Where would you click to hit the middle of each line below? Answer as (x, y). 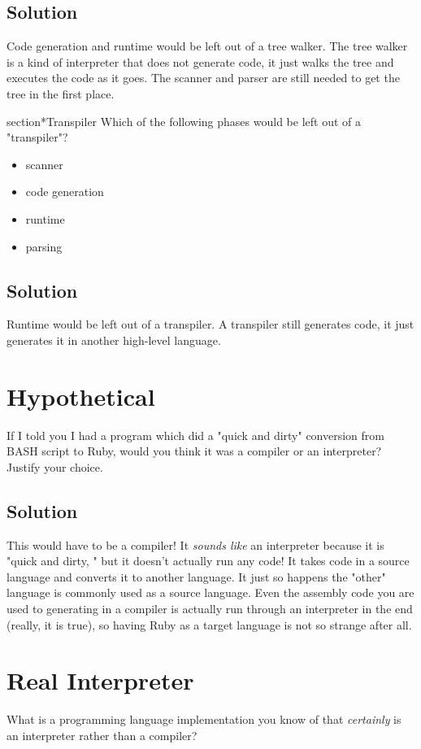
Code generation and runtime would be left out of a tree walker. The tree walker (207, 46)
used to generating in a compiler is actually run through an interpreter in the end (210, 609)
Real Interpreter (100, 680)
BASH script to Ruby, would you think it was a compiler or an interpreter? (194, 451)
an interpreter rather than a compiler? (102, 735)
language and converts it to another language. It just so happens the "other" (196, 576)
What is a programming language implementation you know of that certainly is (204, 719)
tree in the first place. (61, 93)
